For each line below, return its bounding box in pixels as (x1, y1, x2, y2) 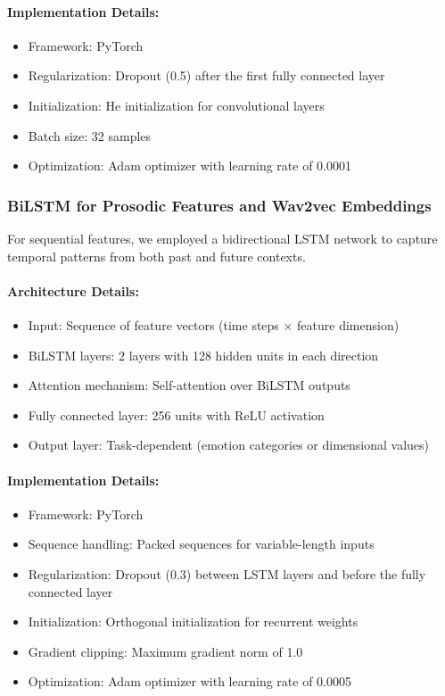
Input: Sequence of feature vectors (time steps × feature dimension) (28, 315, 400, 334)
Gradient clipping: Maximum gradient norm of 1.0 (28, 642, 303, 660)
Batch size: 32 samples (28, 126, 152, 145)
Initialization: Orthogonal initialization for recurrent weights (28, 612, 358, 631)
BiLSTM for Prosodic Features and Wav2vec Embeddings (7, 194, 432, 216)
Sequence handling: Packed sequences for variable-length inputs (28, 534, 375, 553)
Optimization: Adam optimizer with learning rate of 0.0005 (28, 672, 351, 691)
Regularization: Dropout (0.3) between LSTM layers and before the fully (28, 564, 426, 583)
